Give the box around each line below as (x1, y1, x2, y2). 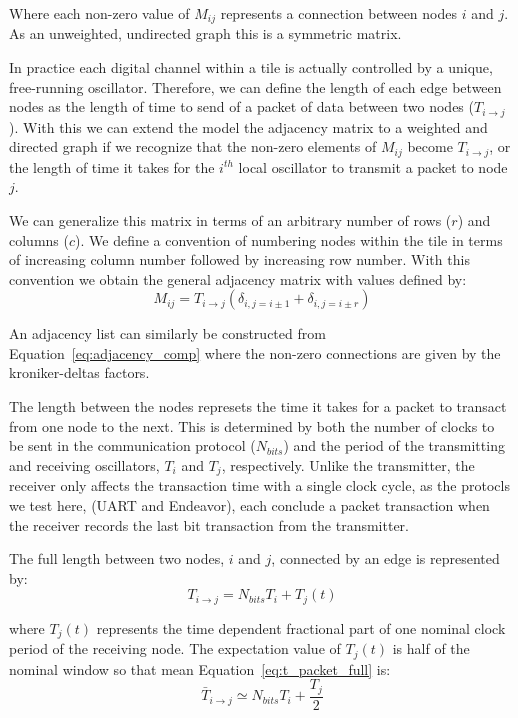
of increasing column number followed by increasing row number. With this (9, 249, 470, 270)
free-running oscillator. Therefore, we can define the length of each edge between (9, 76, 502, 97)
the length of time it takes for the (9, 156, 215, 177)
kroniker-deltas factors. (9, 362, 150, 383)
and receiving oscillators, (9, 454, 160, 475)
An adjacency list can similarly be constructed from (9, 323, 326, 344)
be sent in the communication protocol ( (9, 435, 256, 456)
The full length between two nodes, (9, 548, 225, 569)
